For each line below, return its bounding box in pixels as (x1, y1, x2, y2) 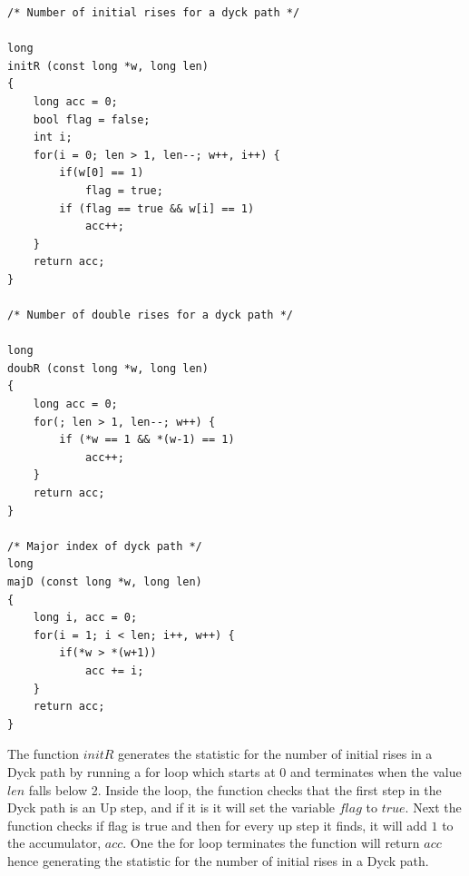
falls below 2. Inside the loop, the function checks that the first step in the (28, 780, 442, 799)
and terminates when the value (289, 762, 462, 781)
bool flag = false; (33, 113, 151, 126)
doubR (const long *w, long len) (7, 361, 209, 375)
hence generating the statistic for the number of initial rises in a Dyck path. (7, 851, 429, 870)
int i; (33, 131, 73, 144)
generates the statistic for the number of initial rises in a (118, 744, 433, 763)
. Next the (405, 798, 462, 817)
